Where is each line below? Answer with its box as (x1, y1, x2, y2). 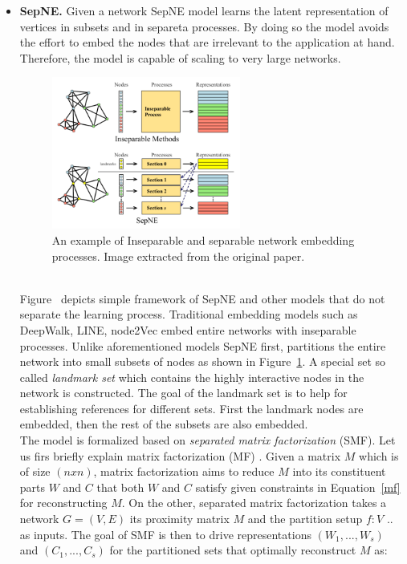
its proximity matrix (129, 510, 230, 527)
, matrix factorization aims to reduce (93, 463, 275, 480)
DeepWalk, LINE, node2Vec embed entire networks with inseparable (19, 321, 356, 338)
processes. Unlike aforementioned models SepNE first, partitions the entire (19, 337, 386, 354)
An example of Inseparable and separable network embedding (51, 231, 355, 248)
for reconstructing (19, 494, 108, 511)
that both (96, 478, 144, 495)
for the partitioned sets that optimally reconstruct (109, 542, 356, 558)
